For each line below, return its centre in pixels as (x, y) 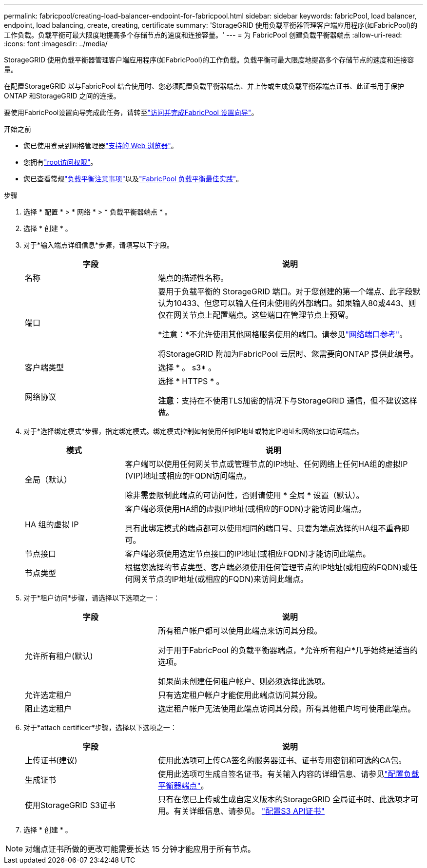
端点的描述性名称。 (193, 278)
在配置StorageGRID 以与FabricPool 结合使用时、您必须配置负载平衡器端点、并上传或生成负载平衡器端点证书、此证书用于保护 (204, 86)
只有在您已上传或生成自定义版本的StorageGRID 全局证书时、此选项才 (284, 799)
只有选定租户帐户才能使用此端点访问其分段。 (240, 695)
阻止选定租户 (49, 709)
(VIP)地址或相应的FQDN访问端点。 (188, 476)
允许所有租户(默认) (59, 656)
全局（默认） (49, 480)
